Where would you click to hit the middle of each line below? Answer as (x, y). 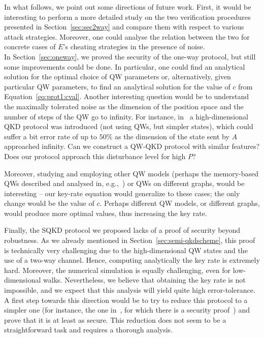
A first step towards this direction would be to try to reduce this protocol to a (126, 300)
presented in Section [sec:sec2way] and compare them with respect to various (124, 27)
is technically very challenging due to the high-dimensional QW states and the (126, 250)
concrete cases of (30, 47)
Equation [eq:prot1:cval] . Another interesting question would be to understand (127, 96)
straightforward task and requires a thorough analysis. (88, 330)
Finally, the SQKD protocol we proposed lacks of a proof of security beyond (122, 230)
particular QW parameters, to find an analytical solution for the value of (117, 86)
